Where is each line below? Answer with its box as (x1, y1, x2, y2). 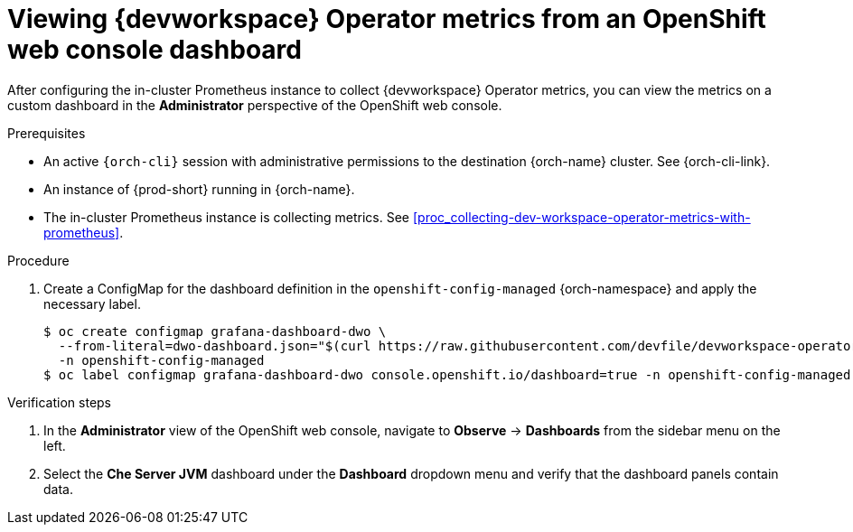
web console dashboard (7, 34, 302, 65)
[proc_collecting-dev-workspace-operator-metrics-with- (412, 209, 751, 225)
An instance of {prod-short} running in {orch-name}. (43, 181, 355, 197)
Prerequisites (7, 125, 86, 141)
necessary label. (43, 295, 141, 312)
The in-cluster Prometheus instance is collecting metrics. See (43, 209, 410, 225)
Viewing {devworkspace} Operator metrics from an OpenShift (7, 4, 766, 34)
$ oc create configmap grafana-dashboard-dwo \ (43, 323, 387, 339)
